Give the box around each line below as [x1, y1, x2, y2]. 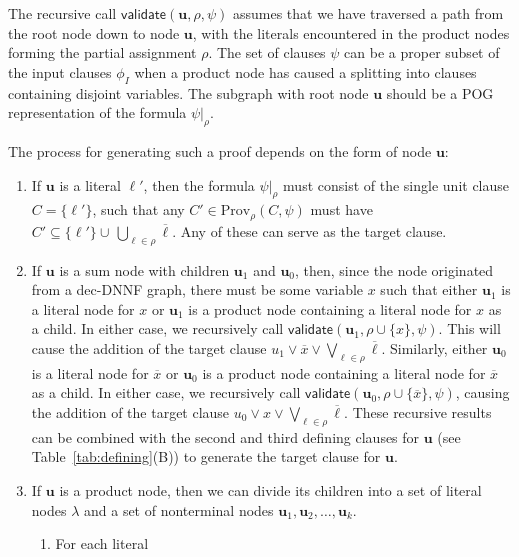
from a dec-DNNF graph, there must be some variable [31, 279, 364, 300]
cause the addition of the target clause [31, 337, 267, 358]
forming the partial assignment [8, 42, 197, 63]
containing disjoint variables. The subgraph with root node [8, 82, 369, 103]
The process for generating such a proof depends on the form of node [8, 140, 432, 161]
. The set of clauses [208, 42, 326, 63]
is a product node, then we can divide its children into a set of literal [59, 479, 482, 500]
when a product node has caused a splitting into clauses [134, 61, 477, 82]
